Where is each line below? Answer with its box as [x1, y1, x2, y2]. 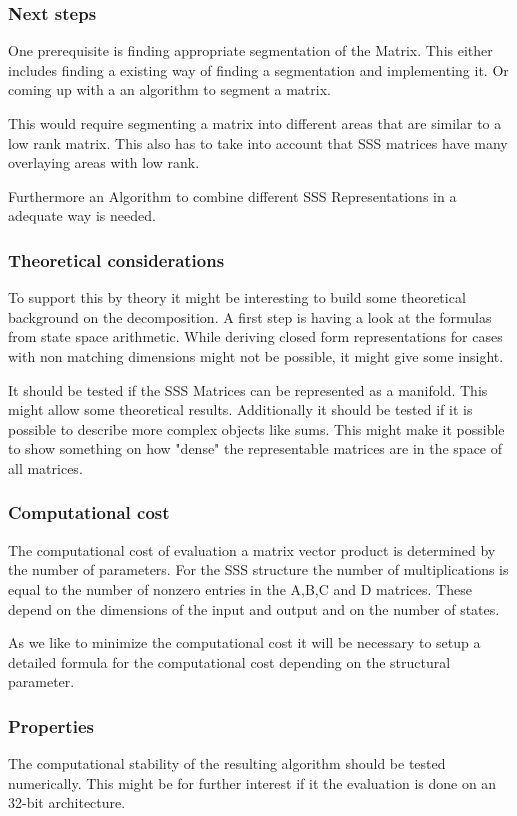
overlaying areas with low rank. [8, 152, 200, 173]
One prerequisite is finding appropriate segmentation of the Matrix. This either [8, 40, 493, 61]
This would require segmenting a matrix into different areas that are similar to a [8, 113, 502, 133]
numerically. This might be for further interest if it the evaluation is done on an [8, 772, 497, 793]
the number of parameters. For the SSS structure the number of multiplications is [8, 559, 509, 580]
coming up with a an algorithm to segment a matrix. [8, 79, 331, 100]
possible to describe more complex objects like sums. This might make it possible [8, 418, 505, 439]
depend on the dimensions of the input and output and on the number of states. [8, 598, 500, 619]
